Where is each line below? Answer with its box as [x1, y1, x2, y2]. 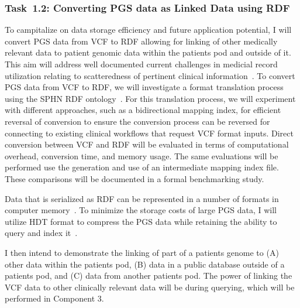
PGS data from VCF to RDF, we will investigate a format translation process [5, 81, 284, 93]
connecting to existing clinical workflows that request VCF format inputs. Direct [5, 126, 294, 139]
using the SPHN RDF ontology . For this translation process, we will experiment [5, 92, 296, 104]
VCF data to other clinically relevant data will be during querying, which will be [5, 280, 295, 293]
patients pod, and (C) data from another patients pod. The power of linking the [5, 269, 292, 282]
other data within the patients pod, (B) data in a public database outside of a [5, 258, 285, 270]
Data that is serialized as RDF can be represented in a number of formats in [5, 192, 279, 204]
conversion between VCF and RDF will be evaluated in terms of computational [5, 138, 289, 150]
